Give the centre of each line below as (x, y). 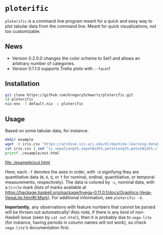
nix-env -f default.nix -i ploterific (44, 104)
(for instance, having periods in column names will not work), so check (76, 222)
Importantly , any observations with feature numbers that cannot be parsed (80, 207)
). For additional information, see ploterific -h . (96, 197)
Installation (22, 84)
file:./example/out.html (27, 162)
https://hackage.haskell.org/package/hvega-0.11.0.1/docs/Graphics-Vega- (79, 192)
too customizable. (23, 31)
